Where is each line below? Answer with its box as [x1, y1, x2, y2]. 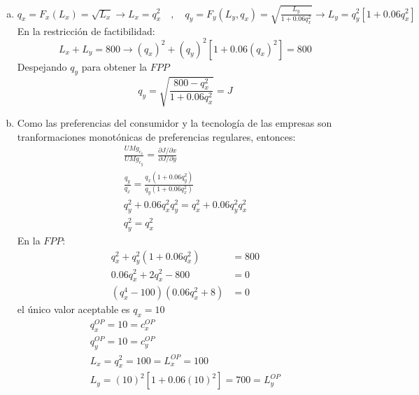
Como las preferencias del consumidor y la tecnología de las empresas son [17, 115, 332, 130]
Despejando [17, 59, 67, 74]
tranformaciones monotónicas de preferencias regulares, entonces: [17, 129, 296, 144]
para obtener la [81, 59, 148, 74]
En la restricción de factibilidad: [17, 23, 155, 38]
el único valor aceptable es [17, 302, 130, 317]
